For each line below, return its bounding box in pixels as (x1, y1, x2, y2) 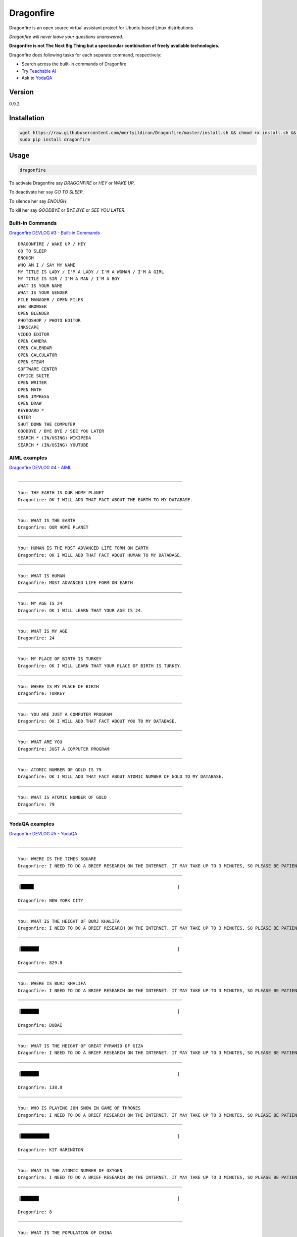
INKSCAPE (18, 325, 39, 330)
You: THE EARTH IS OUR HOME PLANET (18, 490, 104, 496)
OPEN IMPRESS (18, 394, 49, 399)
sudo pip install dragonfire (19, 137, 91, 143)
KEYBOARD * (18, 407, 45, 413)
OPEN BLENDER (18, 311, 49, 316)
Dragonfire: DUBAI (18, 1022, 63, 1028)
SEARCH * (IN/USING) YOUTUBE (18, 442, 89, 448)
